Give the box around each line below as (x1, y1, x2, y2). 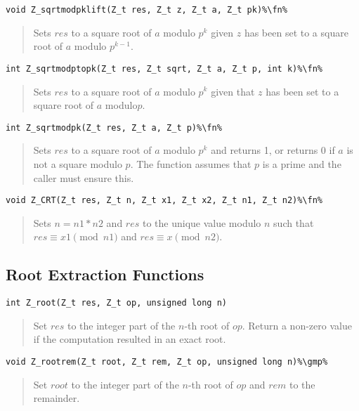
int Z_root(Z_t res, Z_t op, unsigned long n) (6, 298, 227, 308)
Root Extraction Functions (6, 263, 204, 285)
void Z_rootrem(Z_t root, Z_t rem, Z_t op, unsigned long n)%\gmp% (6, 357, 328, 367)
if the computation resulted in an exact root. (33, 332, 226, 346)
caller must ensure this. (33, 170, 134, 185)
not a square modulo (33, 156, 122, 171)
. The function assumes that (130, 156, 252, 171)
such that (273, 215, 314, 230)
